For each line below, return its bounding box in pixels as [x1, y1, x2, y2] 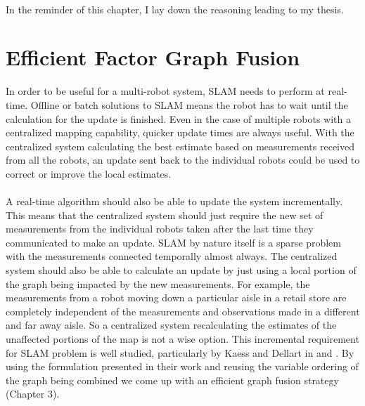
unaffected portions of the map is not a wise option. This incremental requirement [6, 332, 359, 346]
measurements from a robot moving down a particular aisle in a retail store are [6, 290, 347, 305]
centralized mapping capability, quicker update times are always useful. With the [6, 125, 354, 140]
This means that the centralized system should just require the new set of [6, 207, 324, 222]
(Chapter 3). [6, 386, 60, 401]
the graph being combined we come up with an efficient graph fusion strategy [6, 372, 339, 387]
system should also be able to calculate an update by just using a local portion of [6, 263, 357, 277]
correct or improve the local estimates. [6, 166, 172, 181]
